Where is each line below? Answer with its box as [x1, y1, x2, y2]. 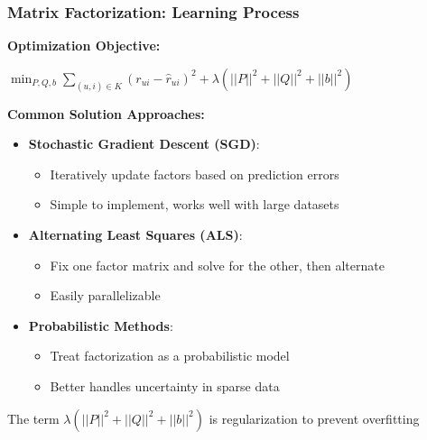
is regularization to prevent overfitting [209, 408, 420, 427]
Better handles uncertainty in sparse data [50, 377, 280, 396]
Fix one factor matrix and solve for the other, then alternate [50, 255, 385, 274]
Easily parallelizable [50, 286, 161, 305]
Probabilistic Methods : [28, 316, 173, 335]
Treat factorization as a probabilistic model [50, 346, 290, 365]
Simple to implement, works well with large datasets [50, 195, 339, 214]
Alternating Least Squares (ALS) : [28, 225, 243, 244]
